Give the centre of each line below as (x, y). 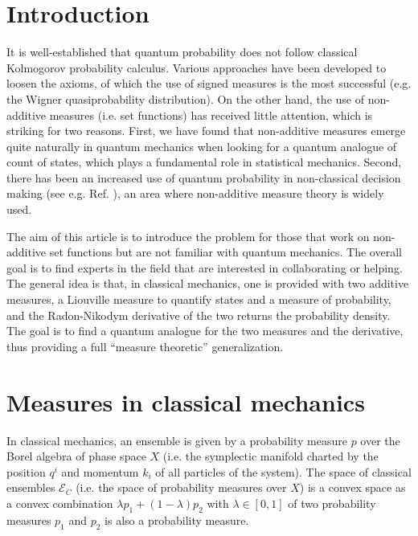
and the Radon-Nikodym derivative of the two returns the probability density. (199, 315)
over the (380, 440)
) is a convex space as (352, 487)
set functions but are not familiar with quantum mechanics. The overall (225, 252)
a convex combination (60, 503)
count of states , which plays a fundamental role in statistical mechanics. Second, (204, 162)
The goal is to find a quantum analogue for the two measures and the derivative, (205, 331)
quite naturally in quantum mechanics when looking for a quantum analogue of (202, 146)
